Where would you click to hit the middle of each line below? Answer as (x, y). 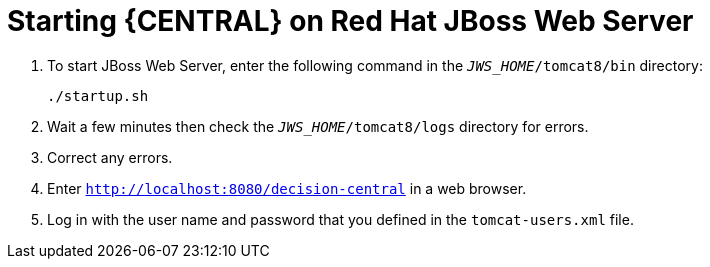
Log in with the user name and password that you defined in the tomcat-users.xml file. (340, 219)
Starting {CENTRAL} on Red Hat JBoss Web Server (350, 21)
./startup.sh (98, 95)
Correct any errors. (110, 157)
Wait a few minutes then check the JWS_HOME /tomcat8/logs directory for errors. (318, 126)
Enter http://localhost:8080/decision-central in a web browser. (287, 188)
